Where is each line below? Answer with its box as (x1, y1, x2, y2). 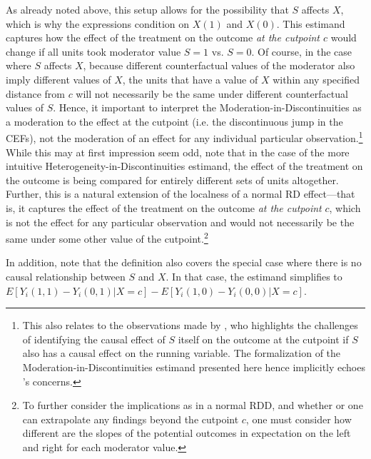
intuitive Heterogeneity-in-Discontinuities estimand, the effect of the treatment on (6, 158, 363, 173)
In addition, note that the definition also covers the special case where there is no (6, 255, 362, 270)
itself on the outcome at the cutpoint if (178, 331, 349, 346)
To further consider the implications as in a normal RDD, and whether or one (22, 398, 363, 413)
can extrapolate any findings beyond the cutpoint (22, 411, 239, 426)
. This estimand (276, 16, 345, 31)
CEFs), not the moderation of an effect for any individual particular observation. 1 (6, 128, 363, 145)
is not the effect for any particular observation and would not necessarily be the (6, 214, 355, 229)
